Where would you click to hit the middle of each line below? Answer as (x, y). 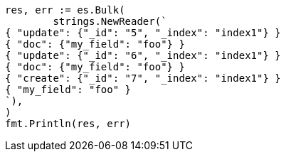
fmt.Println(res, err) (68, 124)
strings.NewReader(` (110, 21)
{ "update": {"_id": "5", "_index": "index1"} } (143, 33)
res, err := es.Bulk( (65, 10)
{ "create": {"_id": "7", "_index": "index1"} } (143, 78)
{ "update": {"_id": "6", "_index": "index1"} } (143, 55)
